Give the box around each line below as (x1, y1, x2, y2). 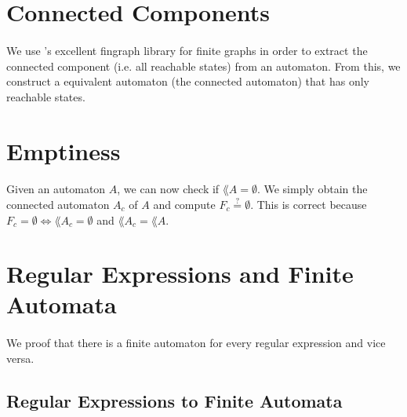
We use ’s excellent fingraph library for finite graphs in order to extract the (6, 42, 368, 58)
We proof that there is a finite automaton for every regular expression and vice (6, 335, 386, 351)
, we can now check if (117, 181, 220, 197)
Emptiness (6, 134, 121, 166)
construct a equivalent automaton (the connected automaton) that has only (6, 73, 369, 90)
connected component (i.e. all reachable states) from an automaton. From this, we (6, 57, 401, 74)
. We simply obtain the (256, 181, 368, 197)
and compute (153, 196, 216, 212)
